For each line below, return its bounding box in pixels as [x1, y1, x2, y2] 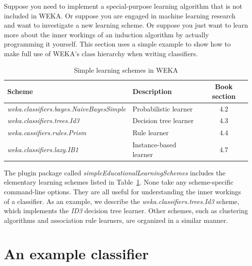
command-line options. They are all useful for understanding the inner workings [4, 187, 241, 196]
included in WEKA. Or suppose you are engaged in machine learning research [4, 10, 236, 20]
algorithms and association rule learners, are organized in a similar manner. [4, 215, 228, 225]
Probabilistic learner [132, 103, 193, 113]
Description [132, 86, 172, 96]
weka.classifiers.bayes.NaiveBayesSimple [7, 103, 126, 113]
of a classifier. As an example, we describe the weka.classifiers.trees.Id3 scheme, [4, 196, 239, 206]
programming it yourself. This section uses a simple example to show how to [4, 39, 231, 49]
